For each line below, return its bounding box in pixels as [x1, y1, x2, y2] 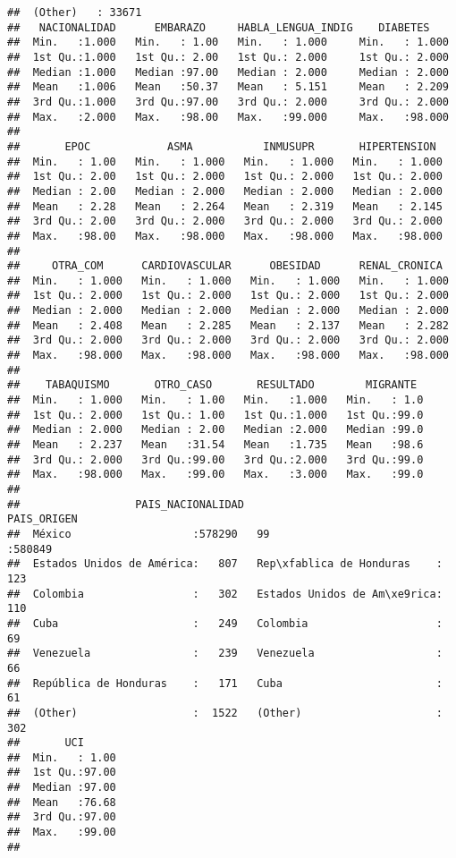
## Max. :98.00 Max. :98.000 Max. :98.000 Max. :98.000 [7, 229, 443, 242]
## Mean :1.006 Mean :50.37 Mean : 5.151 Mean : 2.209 [7, 81, 449, 94]
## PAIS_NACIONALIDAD [7, 497, 244, 511]
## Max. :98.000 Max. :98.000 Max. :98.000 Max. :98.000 [7, 349, 449, 362]
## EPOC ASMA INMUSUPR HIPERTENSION [7, 140, 436, 153]
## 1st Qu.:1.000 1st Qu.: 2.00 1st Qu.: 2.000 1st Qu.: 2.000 [7, 50, 449, 64]
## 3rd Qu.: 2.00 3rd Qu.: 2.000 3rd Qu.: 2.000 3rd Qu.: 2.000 [7, 215, 443, 228]
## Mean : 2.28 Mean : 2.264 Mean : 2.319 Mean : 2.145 [7, 200, 443, 213]
